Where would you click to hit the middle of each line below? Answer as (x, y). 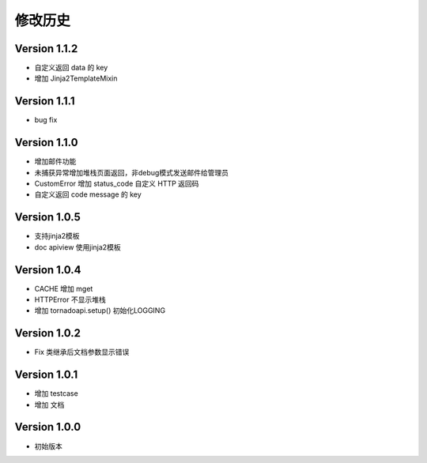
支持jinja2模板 (57, 236)
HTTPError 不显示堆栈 (70, 299)
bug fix (46, 120)
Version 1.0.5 (47, 217)
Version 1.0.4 (48, 270)
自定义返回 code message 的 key (88, 194)
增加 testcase (56, 393)
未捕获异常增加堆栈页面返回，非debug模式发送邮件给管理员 (132, 172)
